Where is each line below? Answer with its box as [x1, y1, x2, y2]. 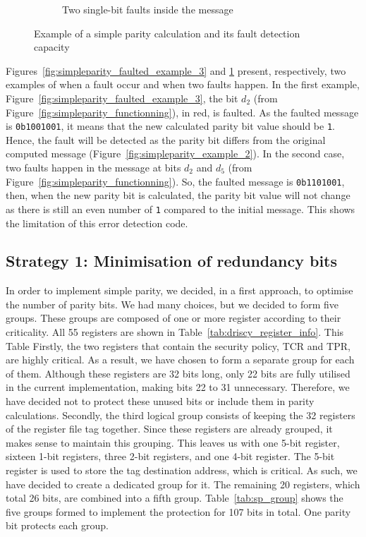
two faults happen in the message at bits [6, 160, 181, 174]
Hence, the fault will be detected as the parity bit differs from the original [6, 132, 326, 147]
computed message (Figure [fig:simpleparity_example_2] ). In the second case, [6, 146, 345, 161]
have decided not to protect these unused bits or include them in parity [6, 394, 315, 409]
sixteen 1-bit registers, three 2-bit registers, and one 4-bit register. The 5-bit [6, 449, 335, 464]
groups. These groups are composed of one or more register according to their [6, 310, 341, 325]
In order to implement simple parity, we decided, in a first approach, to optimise [6, 283, 353, 298]
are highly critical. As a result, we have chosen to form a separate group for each [6, 352, 355, 367]
